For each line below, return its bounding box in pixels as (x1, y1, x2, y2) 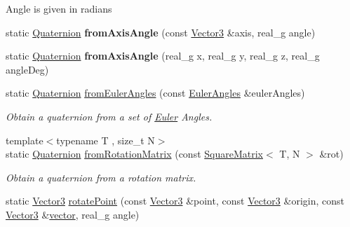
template (6, 132, 43, 147)
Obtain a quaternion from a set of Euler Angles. (6, 109, 213, 123)
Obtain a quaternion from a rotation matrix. (6, 170, 196, 184)
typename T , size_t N (56, 132, 155, 147)
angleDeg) (6, 62, 49, 76)
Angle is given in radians (6, 1, 112, 15)
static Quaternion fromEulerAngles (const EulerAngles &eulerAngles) (6, 85, 305, 100)
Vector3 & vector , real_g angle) (6, 207, 140, 221)
